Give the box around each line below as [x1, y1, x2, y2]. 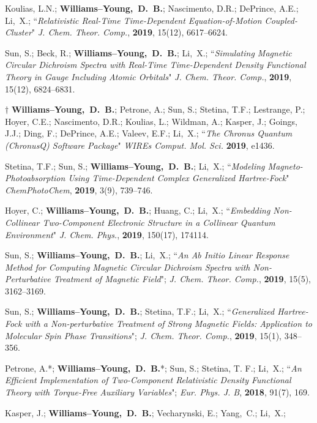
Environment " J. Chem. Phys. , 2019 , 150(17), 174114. [5, 228, 209, 241]
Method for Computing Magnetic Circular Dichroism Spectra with [5, 260, 250, 273]
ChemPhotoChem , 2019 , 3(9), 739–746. [5, 183, 153, 196]
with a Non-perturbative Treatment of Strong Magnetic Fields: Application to [24, 317, 312, 330]
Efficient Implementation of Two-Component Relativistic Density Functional [5, 373, 291, 386]
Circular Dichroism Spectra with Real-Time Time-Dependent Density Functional [5, 58, 306, 71]
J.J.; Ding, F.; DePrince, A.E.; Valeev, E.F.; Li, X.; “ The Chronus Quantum [5, 127, 293, 140]
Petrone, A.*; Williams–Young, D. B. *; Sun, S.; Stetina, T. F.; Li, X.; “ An [5, 361, 302, 374]
